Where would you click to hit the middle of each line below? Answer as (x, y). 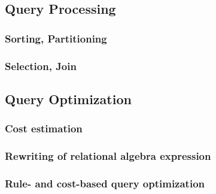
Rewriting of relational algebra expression (108, 156)
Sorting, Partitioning (56, 38)
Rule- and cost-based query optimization (105, 183)
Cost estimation (44, 128)
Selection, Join (41, 66)
